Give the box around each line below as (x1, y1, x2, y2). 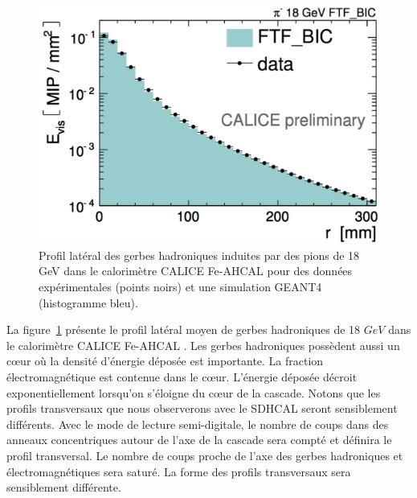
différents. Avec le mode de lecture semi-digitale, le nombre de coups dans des (6, 415, 389, 432)
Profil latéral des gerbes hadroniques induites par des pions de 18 (39, 246, 360, 263)
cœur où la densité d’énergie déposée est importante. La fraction (6, 352, 324, 369)
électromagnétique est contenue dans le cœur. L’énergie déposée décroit (6, 368, 358, 385)
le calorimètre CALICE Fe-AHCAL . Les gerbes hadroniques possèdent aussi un (6, 336, 400, 353)
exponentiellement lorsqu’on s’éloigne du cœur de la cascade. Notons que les (6, 384, 381, 401)
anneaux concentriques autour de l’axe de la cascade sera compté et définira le (6, 431, 392, 448)
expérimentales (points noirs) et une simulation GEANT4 (39, 278, 322, 294)
